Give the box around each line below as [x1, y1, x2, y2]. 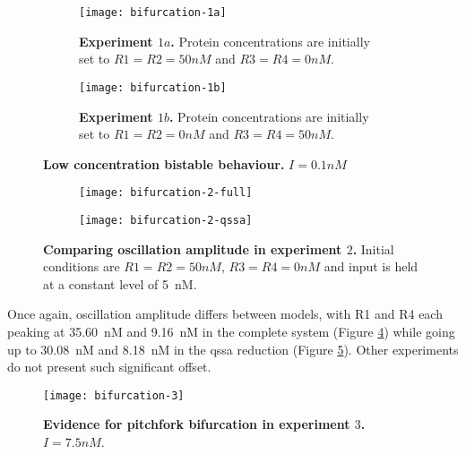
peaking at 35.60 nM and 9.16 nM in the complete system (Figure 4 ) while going [7, 321, 455, 340]
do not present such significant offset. [7, 357, 211, 376]
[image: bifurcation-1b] [79, 81, 227, 94]
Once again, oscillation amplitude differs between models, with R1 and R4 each [7, 304, 443, 323]
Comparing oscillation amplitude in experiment [43, 239, 342, 258]
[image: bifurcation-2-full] [79, 186, 253, 200]
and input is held [324, 257, 419, 276]
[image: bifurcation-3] [43, 389, 185, 402]
